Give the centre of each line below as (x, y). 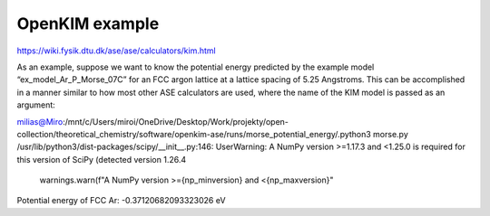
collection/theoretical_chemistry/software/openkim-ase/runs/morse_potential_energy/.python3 (194, 134)
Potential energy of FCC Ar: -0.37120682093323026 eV (121, 201)
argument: (36, 105)
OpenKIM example (88, 23)
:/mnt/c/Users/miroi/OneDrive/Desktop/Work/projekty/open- (176, 121)
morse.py (390, 134)
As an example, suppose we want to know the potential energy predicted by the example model (196, 67)
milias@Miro (40, 121)
